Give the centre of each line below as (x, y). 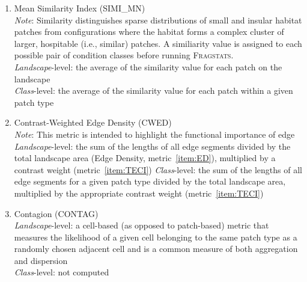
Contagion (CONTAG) (56, 213)
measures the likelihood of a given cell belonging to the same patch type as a (156, 237)
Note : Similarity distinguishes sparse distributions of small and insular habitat (158, 20)
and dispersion (41, 260)
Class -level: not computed (62, 272)
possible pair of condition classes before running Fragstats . (124, 55)
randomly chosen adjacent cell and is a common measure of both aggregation (156, 249)
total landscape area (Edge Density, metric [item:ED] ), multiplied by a (145, 158)
